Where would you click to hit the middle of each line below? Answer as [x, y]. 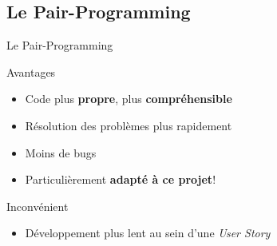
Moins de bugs [61, 152]
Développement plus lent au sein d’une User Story [148, 233]
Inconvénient [38, 206]
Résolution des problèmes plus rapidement [129, 125]
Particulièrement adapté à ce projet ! [121, 179]
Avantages [31, 71]
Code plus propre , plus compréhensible [129, 99]
